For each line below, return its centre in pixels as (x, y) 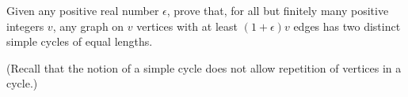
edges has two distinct (347, 26)
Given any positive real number (83, 10)
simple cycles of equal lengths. (80, 41)
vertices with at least (187, 26)
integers (25, 26)
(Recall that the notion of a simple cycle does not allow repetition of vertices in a (204, 67)
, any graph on (88, 26)
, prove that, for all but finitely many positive (278, 10)
